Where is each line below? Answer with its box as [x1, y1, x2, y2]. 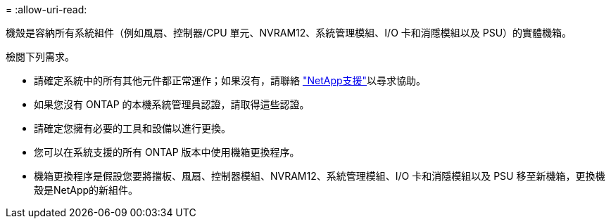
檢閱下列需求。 [6, 51, 75, 62]
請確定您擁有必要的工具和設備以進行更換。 [34, 122, 231, 134]
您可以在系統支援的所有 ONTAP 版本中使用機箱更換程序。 [34, 146, 300, 158]
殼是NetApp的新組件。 [34, 184, 139, 196]
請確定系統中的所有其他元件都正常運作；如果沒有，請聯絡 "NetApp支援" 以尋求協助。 [34, 74, 427, 86]
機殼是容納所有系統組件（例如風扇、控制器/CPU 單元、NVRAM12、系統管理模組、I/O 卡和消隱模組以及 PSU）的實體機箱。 [6, 27, 572, 39]
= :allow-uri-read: [6, 4, 87, 15]
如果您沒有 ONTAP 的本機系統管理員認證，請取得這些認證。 [34, 98, 310, 110]
